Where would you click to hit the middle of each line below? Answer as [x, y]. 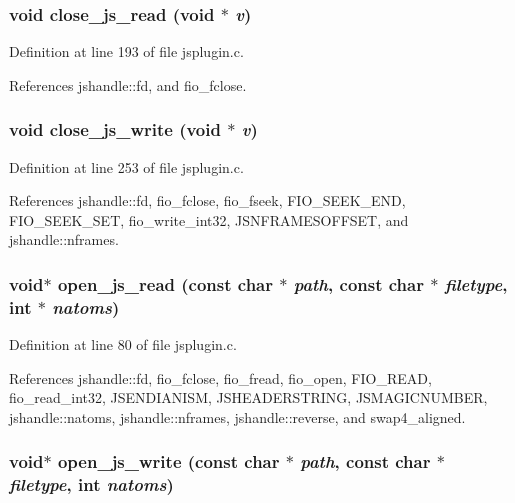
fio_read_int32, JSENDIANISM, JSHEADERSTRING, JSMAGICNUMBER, [248, 397]
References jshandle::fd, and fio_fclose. [128, 84]
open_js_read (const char [165, 283]
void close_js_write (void [115, 129]
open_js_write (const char [168, 461]
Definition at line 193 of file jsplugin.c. [126, 51]
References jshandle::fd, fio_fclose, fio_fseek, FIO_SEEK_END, [207, 200]
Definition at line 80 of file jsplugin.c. [123, 344]
